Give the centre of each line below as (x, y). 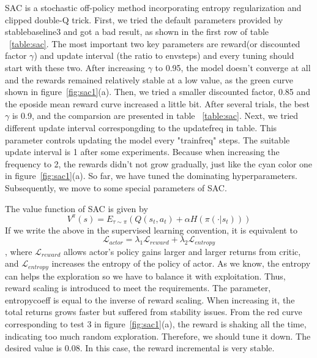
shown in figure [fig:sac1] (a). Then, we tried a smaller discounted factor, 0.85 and (158, 92)
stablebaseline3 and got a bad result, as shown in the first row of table (137, 32)
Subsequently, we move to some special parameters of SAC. (116, 187)
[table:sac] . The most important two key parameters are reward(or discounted (155, 43)
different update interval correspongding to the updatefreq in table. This (141, 127)
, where (19, 251)
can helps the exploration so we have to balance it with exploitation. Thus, (145, 276)
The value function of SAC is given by (76, 208)
